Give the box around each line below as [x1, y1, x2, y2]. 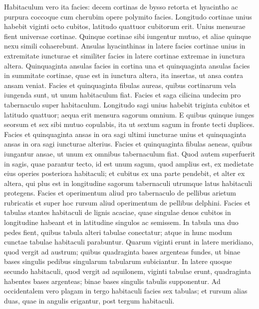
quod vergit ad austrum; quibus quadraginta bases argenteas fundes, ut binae [4, 246, 241, 256]
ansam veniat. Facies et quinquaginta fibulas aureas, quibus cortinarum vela [4, 79, 237, 90]
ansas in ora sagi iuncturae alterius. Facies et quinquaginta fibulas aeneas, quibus [4, 138, 253, 149]
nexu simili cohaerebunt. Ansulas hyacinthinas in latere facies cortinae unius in [4, 40, 246, 51]
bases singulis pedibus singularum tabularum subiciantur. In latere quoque [4, 256, 232, 266]
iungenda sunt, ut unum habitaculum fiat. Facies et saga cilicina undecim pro [4, 89, 241, 100]
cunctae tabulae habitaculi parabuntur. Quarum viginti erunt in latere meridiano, [4, 236, 254, 247]
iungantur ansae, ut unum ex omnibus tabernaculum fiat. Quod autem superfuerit [4, 148, 256, 158]
